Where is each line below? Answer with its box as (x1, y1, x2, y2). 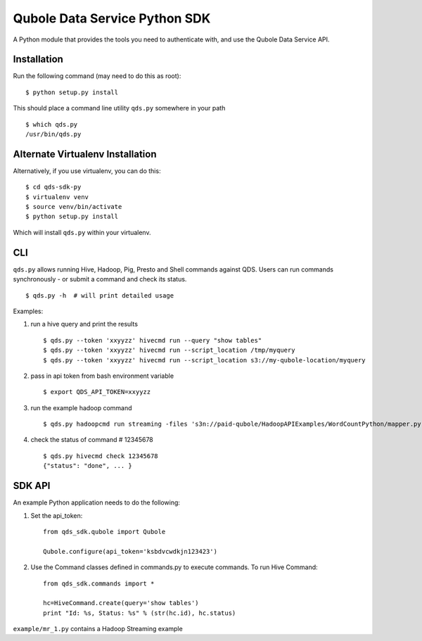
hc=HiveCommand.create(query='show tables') (43, 599, 200, 607)
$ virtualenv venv (25, 193, 89, 201)
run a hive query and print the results (30, 320, 139, 329)
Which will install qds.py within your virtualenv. (13, 228, 151, 236)
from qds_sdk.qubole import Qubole (43, 528, 166, 535)
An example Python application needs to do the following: (13, 498, 181, 507)
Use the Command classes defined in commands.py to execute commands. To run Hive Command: (30, 563, 318, 571)
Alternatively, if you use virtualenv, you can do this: (13, 166, 161, 175)
